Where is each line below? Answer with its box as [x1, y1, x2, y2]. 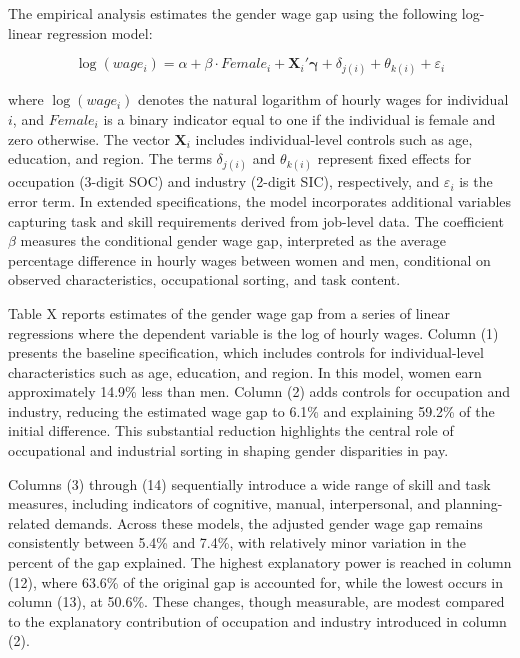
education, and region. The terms [8, 148, 212, 169]
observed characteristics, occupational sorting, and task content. [8, 269, 401, 290]
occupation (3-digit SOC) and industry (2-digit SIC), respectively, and [8, 171, 440, 192]
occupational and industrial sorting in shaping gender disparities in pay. [8, 440, 449, 461]
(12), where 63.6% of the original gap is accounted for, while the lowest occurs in [8, 571, 504, 592]
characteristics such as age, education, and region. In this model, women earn [8, 361, 482, 382]
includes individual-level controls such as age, [195, 128, 473, 149]
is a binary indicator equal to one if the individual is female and [103, 108, 496, 129]
